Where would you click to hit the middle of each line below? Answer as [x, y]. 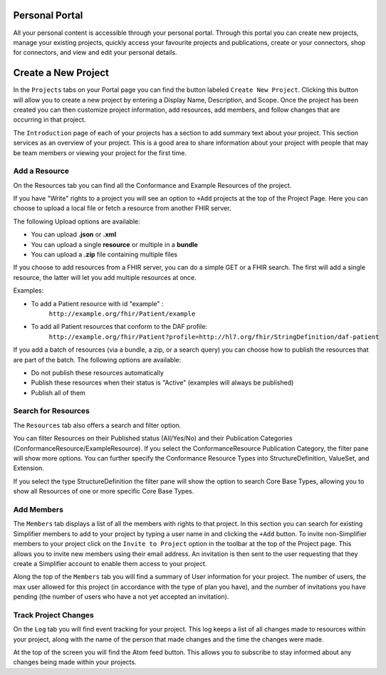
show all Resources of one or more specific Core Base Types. [104, 491]
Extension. [28, 468]
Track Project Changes [53, 614]
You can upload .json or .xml [74, 234]
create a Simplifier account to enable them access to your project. [110, 563]
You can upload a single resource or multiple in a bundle [115, 244]
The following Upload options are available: [77, 221]
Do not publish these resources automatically [97, 372]
